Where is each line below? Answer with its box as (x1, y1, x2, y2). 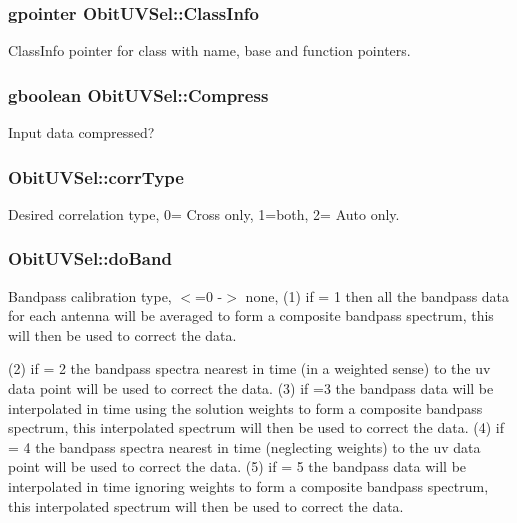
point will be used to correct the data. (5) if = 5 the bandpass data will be (8, 456, 467, 477)
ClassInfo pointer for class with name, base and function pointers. (8, 40, 411, 61)
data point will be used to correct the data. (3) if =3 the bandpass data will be (8, 378, 494, 399)
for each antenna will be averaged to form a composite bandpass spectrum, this (8, 305, 494, 326)
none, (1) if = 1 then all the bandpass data (245, 285, 510, 306)
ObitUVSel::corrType (8, 164, 184, 189)
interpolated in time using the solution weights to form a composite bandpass (8, 397, 483, 418)
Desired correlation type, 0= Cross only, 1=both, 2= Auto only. (8, 203, 400, 224)
